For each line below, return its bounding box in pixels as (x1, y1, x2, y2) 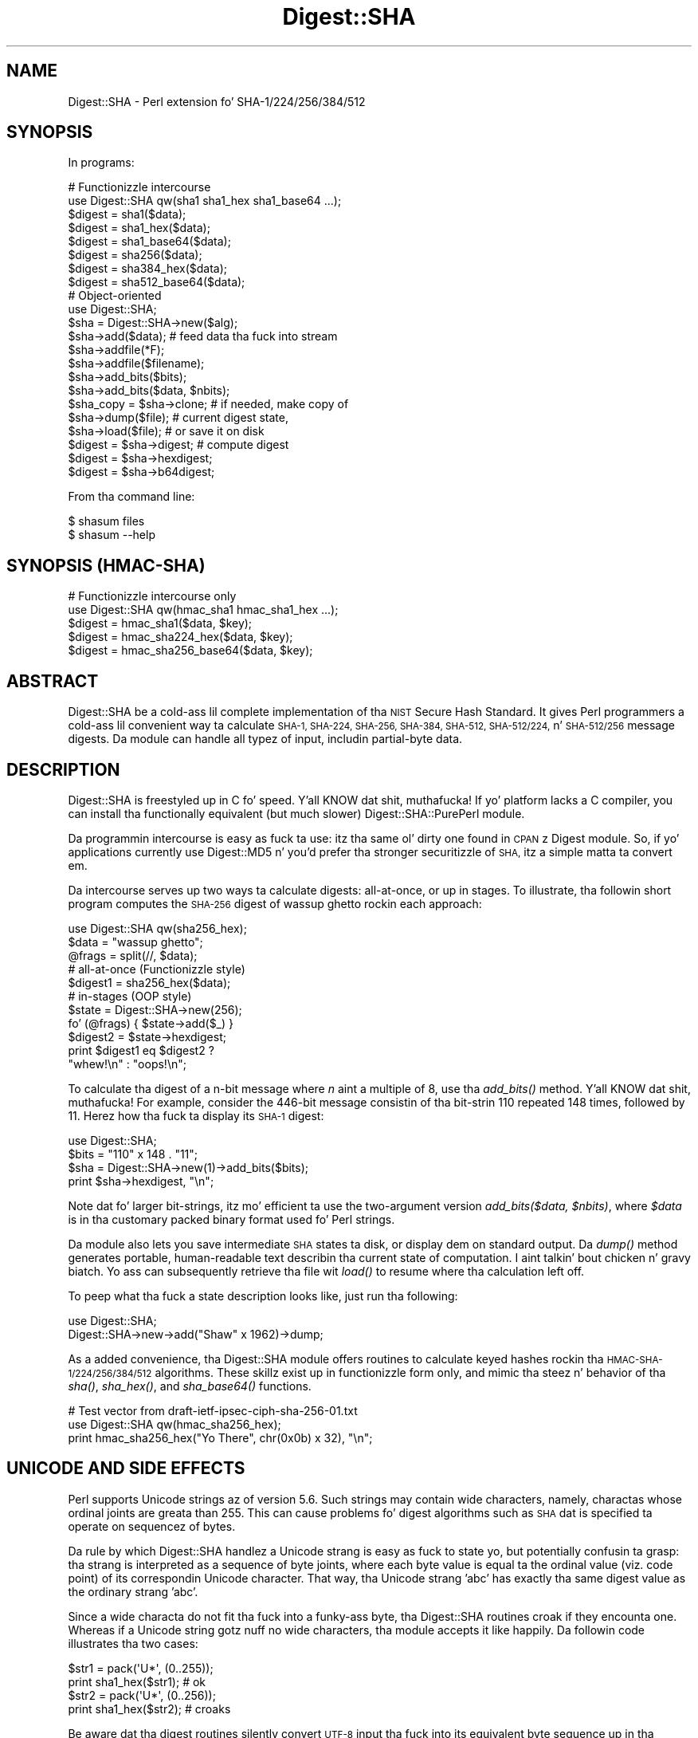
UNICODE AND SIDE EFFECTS (6, 1458, 245, 1479)
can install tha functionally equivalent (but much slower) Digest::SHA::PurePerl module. (68, 806, 525, 820)
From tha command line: (68, 490, 195, 504)
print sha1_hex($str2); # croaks (68, 1701, 231, 1716)
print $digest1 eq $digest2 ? (68, 1043, 214, 1057)
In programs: (68, 155, 135, 170)
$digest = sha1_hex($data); (68, 221, 210, 235)
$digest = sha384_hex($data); (68, 261, 228, 276)
